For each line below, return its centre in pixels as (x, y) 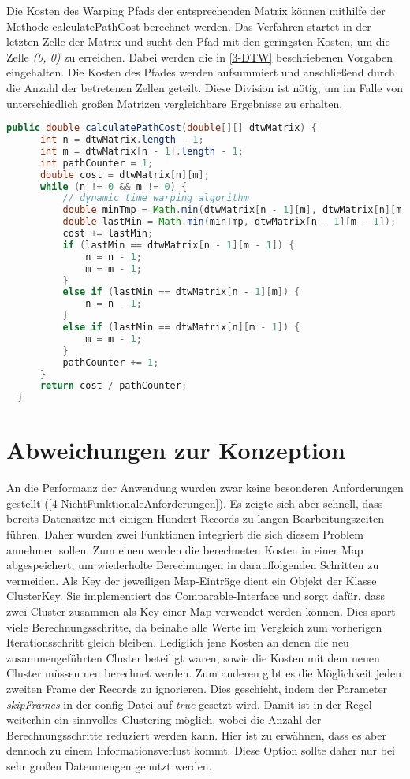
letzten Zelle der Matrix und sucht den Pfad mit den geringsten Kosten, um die (198, 41)
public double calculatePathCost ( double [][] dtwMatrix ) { (162, 128)
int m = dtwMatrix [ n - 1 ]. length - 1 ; (142, 151)
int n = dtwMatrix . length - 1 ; (122, 140)
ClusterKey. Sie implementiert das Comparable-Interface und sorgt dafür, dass (196, 596)
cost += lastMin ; (108, 234)
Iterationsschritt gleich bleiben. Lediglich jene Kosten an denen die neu (178, 642)
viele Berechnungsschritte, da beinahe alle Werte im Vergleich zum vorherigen (194, 626)
